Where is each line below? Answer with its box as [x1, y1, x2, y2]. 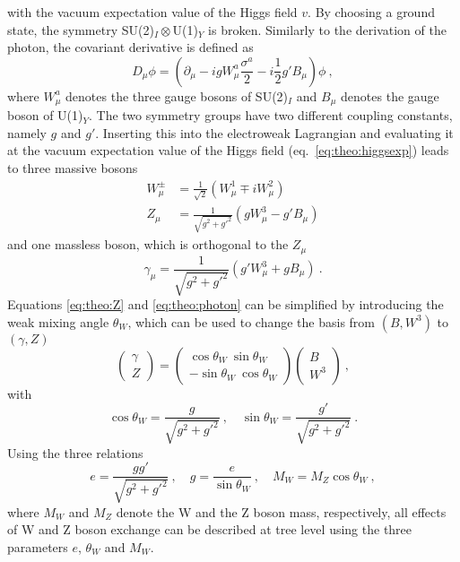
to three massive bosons [7, 159, 138, 177]
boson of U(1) [7, 106, 83, 125]
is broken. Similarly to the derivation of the [208, 20, 447, 39]
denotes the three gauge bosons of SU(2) [65, 86, 289, 105]
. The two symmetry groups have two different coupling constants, [88, 106, 453, 125]
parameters [7, 537, 68, 556]
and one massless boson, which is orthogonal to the [7, 235, 289, 254]
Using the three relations [7, 443, 143, 462]
